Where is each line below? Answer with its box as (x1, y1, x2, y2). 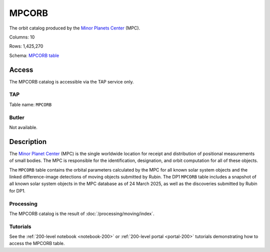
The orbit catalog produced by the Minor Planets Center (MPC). (9, 25, 140, 31)
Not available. (9, 124, 37, 130)
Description (9, 137, 47, 146)
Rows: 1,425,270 (9, 43, 43, 49)
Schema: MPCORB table (9, 52, 59, 58)
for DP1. (9, 187, 26, 193)
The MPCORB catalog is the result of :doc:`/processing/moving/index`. (9, 210, 154, 216)
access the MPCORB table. (9, 240, 65, 246)
